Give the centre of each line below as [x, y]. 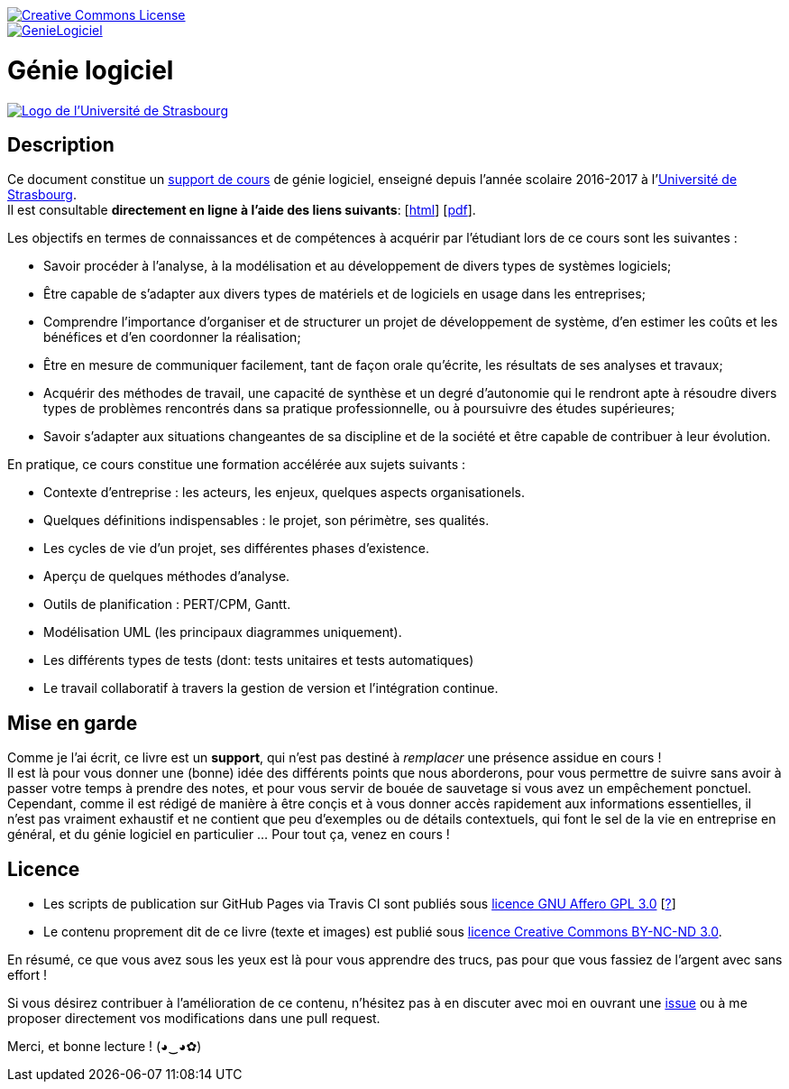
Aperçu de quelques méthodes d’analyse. [167, 577]
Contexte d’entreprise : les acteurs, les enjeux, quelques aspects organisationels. [284, 493]
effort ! [27, 975]
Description [61, 144]
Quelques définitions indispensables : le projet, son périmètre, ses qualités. [266, 521]
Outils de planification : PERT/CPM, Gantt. [167, 604]
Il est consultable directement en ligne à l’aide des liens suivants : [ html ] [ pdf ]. [242, 210]
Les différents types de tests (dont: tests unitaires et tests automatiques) [259, 660]
